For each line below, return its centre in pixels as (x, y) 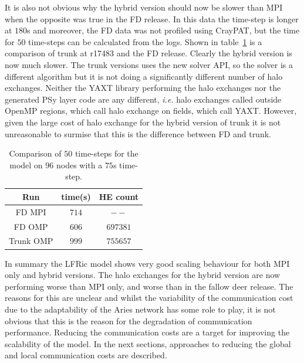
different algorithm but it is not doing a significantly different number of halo (144, 76)
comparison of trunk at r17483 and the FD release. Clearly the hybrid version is (148, 53)
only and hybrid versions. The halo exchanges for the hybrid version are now (143, 275)
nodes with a (79, 164)
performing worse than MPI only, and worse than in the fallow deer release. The (149, 286)
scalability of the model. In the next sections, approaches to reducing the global (148, 343)
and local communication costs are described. (86, 355)
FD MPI (31, 211)
